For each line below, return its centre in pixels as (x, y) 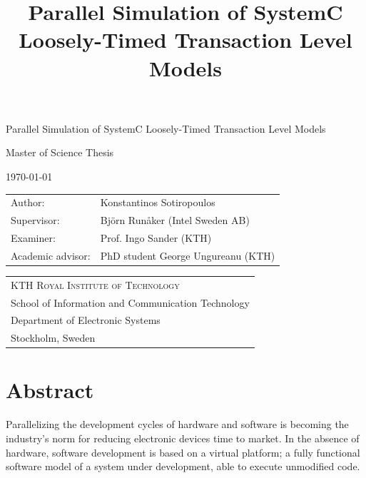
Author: (28, 202)
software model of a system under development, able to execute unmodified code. (183, 466)
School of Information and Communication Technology (130, 302)
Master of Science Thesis (60, 152)
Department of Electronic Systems (86, 320)
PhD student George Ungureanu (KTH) (188, 255)
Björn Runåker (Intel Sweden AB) (175, 220)
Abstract (50, 390)
